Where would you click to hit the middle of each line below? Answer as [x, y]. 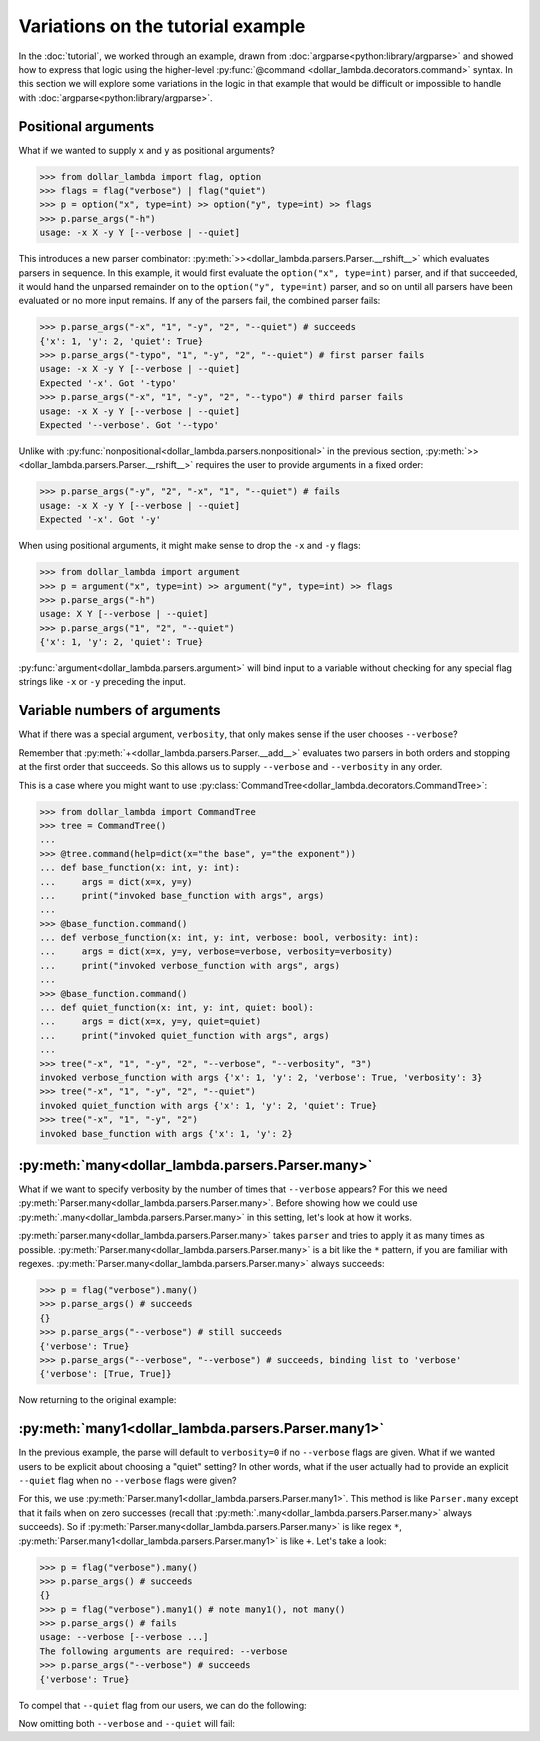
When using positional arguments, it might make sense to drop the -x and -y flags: [189, 546]
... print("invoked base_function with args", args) [182, 895]
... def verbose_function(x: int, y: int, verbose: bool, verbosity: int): [229, 938]
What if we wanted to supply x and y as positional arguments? [146, 150]
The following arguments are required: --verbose [163, 1651]
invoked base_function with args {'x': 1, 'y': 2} [166, 1133]
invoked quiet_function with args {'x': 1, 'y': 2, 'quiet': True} [208, 1105]
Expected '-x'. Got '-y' [100, 519]
